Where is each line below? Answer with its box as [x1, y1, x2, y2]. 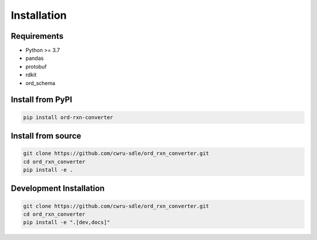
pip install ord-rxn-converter [23, 114, 114, 120]
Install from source [11, 131, 82, 141]
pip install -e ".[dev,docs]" [23, 219, 110, 226]
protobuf [25, 63, 47, 70]
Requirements [11, 31, 64, 41]
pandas [25, 55, 44, 62]
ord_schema [25, 79, 56, 86]
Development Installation [11, 184, 105, 194]
